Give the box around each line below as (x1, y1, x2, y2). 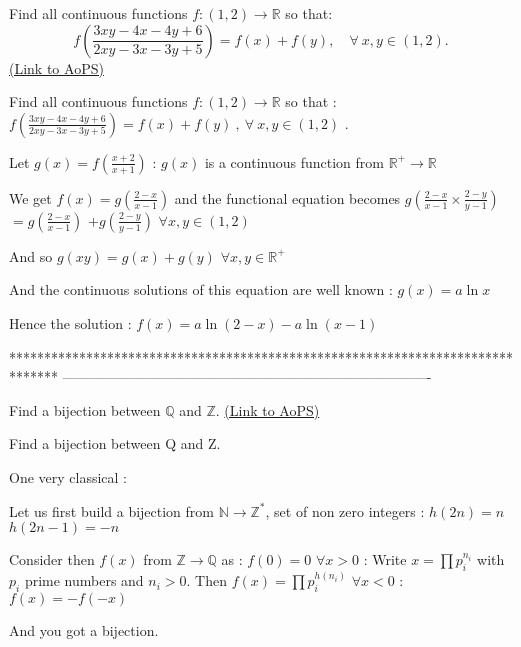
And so (9, 245, 53, 266)
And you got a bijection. (9, 620, 159, 641)
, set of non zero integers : (265, 500, 425, 521)
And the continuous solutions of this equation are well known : (9, 279, 393, 300)
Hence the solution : (9, 312, 132, 333)
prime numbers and (24, 570, 144, 591)
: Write (363, 549, 407, 570)
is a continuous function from (204, 151, 384, 172)
